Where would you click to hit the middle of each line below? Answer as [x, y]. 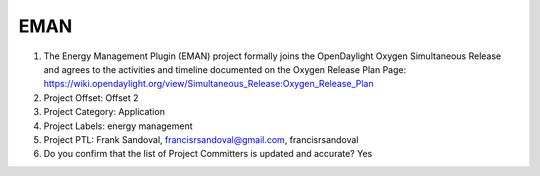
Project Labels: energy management [118, 126]
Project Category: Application [104, 112]
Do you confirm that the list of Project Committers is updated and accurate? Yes [208, 154]
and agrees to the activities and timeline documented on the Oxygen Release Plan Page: [225, 69]
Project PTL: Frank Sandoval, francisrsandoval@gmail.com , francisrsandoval [201, 139]
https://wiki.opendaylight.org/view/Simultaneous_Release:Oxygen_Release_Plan [208, 84]
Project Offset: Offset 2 [91, 97]
